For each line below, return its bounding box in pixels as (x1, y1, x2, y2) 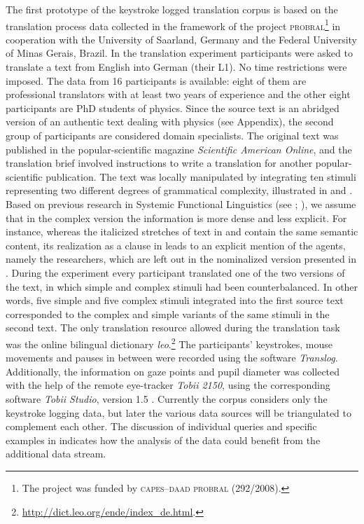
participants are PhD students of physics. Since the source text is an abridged (6, 100, 339, 115)
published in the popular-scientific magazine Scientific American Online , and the (6, 142, 352, 156)
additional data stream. (6, 446, 106, 461)
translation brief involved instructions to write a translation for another (6, 156, 313, 170)
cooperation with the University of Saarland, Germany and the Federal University (6, 32, 358, 46)
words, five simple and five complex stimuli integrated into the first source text (6, 293, 344, 308)
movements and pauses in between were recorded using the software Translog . (6, 350, 338, 365)
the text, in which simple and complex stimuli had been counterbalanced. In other (6, 279, 358, 294)
